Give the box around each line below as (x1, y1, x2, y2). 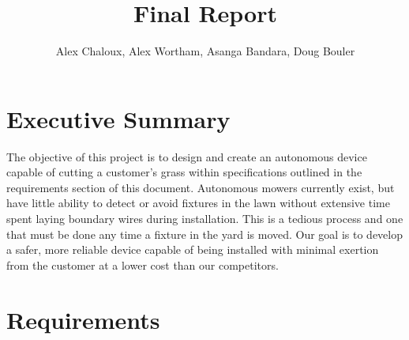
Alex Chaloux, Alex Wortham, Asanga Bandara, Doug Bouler (55, 43, 355, 59)
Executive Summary (6, 102, 231, 134)
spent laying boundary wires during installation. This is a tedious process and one (6, 210, 403, 227)
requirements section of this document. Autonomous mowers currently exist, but (6, 179, 395, 195)
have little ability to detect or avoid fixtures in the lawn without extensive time (6, 195, 390, 211)
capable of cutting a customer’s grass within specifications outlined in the (6, 164, 362, 180)
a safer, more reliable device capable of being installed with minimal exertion (6, 241, 379, 258)
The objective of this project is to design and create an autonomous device (6, 148, 367, 164)
